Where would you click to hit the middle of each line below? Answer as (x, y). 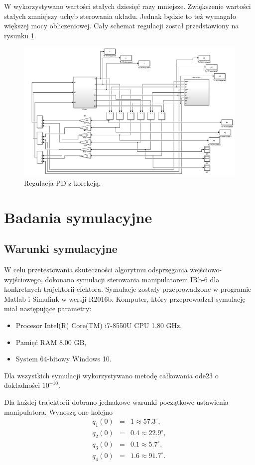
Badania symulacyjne (78, 217)
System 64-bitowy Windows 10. (64, 359)
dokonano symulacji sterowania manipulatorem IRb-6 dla (132, 279)
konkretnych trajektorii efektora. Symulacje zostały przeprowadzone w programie (128, 289)
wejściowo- (206, 270)
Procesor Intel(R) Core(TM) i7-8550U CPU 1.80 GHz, (99, 325)
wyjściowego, (23, 279)
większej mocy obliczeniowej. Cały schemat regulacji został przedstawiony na (122, 26)
